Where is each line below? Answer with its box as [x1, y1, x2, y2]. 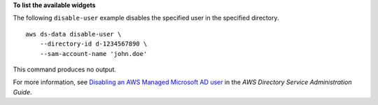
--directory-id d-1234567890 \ [39, 40, 148, 48]
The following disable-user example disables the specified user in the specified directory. [13, 14, 279, 22]
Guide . [13, 87, 32, 96]
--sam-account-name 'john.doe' [39, 50, 148, 57]
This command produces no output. [13, 65, 117, 73]
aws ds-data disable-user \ [25, 30, 122, 38]
